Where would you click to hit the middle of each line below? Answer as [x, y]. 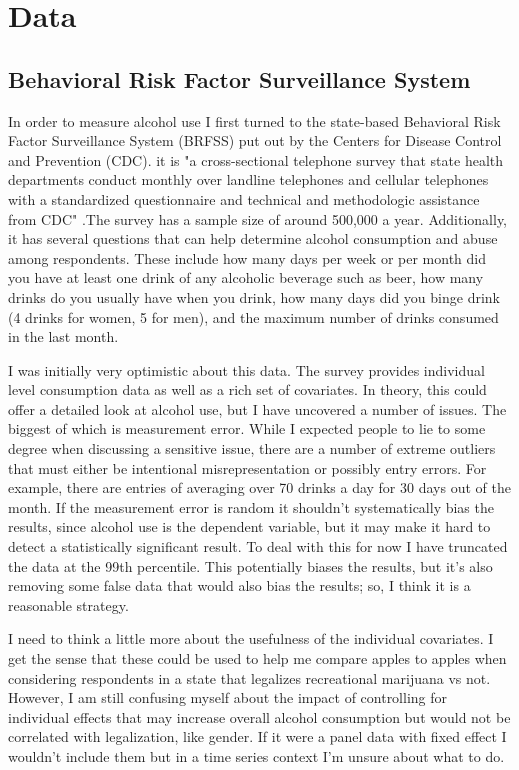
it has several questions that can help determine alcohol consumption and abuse [253, 238]
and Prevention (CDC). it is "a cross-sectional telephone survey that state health [256, 159]
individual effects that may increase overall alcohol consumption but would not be [259, 716]
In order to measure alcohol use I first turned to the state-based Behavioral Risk [254, 120]
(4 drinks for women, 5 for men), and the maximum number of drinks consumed [253, 316]
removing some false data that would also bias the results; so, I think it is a [239, 585]
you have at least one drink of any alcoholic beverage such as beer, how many [246, 277]
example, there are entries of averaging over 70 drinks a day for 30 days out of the [259, 487]
